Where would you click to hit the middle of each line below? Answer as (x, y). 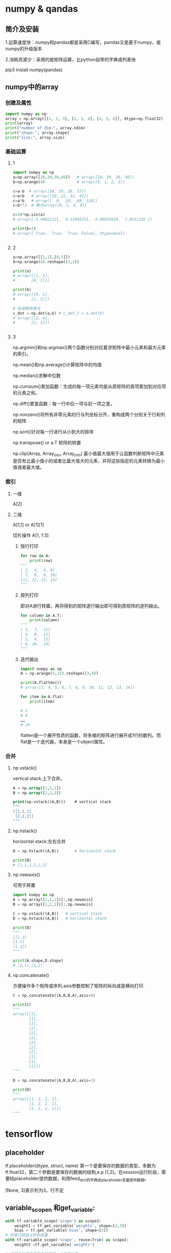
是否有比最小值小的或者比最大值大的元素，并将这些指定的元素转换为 (84, 461)
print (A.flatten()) (41, 683)
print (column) (45, 620)
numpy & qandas (42, 9)
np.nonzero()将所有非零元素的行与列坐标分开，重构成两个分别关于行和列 (89, 415)
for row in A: (35, 556)
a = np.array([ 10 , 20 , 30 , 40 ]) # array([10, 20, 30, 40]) (73, 177)
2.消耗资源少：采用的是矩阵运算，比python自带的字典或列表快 (71, 60)
